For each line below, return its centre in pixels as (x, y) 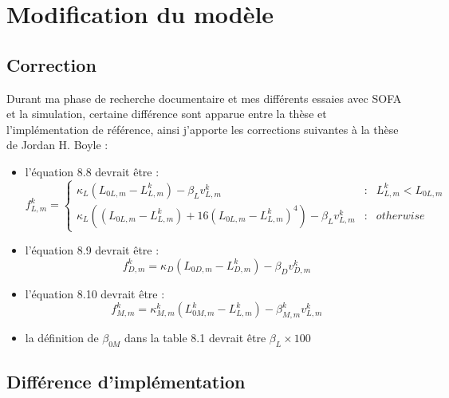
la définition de (62, 338)
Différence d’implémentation (126, 382)
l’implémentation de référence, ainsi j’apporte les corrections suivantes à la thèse (203, 129)
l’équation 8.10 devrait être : (95, 293)
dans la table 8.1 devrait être (195, 338)
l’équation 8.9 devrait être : (92, 250)
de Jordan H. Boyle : (57, 145)
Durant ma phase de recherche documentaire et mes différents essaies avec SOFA (204, 98)
